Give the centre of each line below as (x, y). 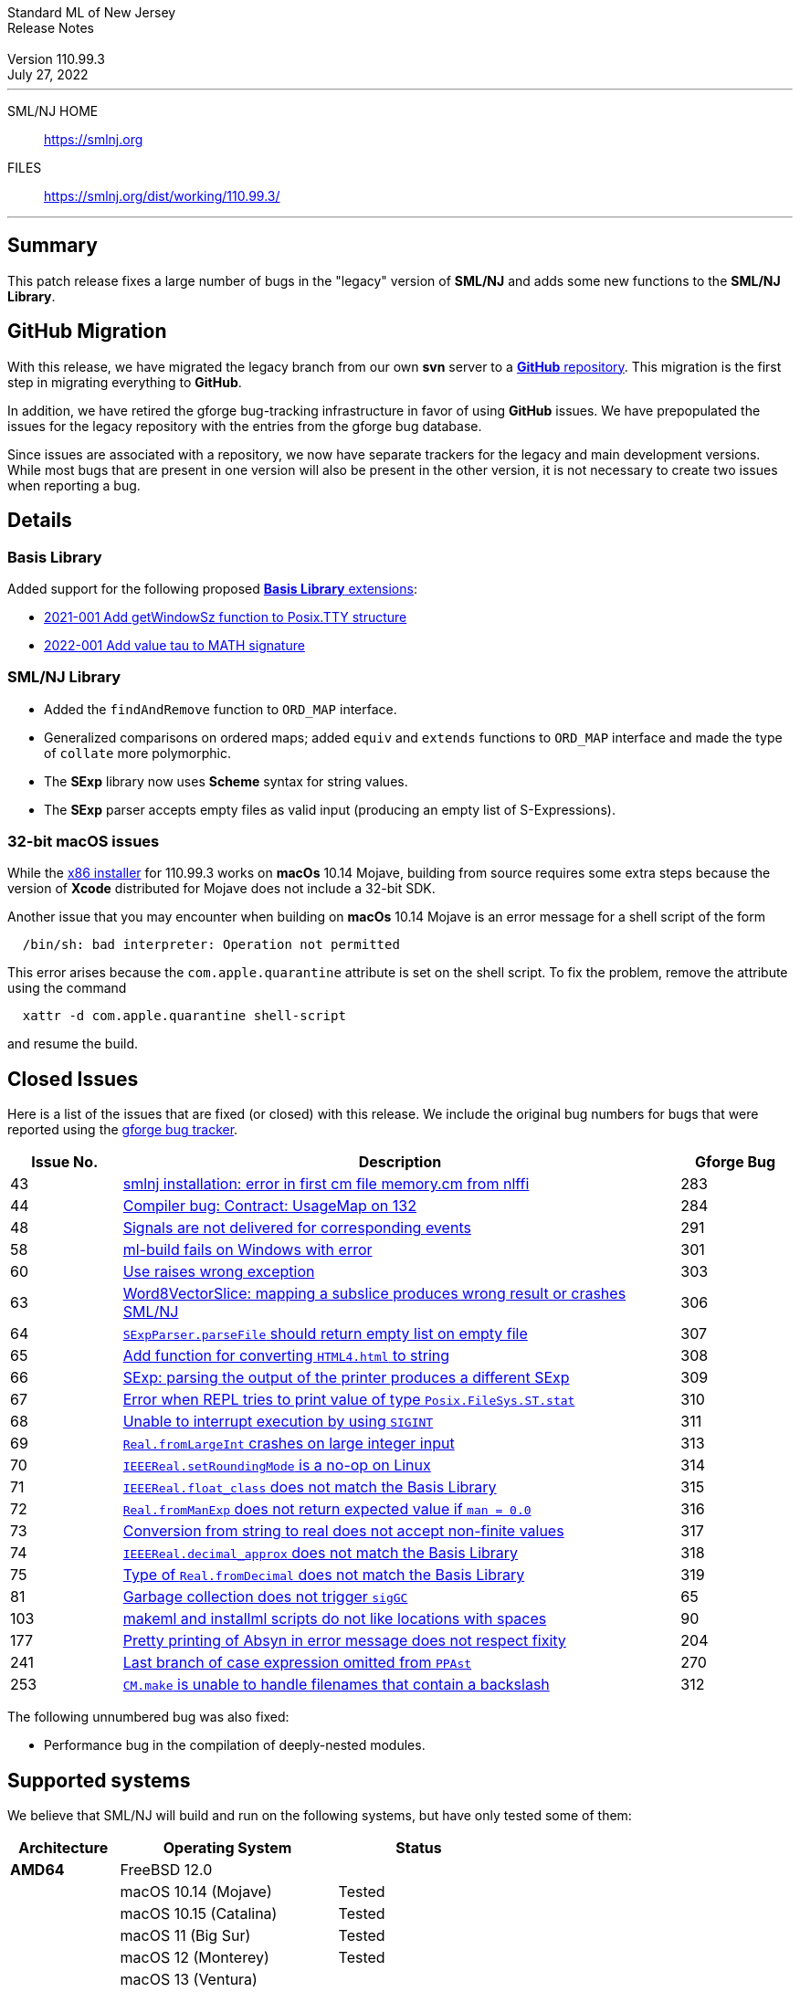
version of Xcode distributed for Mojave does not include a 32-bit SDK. (221, 889)
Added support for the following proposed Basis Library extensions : (212, 588)
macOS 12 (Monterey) (195, 1958)
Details (40, 521)
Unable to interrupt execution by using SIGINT (278, 1422)
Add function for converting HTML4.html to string (286, 1356)
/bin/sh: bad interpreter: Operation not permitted (211, 945)
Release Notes (51, 28)
